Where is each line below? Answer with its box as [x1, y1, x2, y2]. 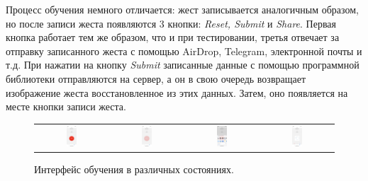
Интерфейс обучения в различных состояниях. [34, 162, 234, 177]
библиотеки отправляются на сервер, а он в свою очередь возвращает [6, 71, 306, 86]
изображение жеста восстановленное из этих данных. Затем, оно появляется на [6, 85, 348, 100]
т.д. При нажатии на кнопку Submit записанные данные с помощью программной [6, 57, 359, 72]
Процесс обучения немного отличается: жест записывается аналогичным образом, [6, 2, 359, 16]
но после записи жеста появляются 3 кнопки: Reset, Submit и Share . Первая [6, 16, 336, 30]
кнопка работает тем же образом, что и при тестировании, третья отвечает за [6, 30, 340, 45]
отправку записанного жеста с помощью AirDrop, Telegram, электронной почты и [6, 43, 362, 58]
